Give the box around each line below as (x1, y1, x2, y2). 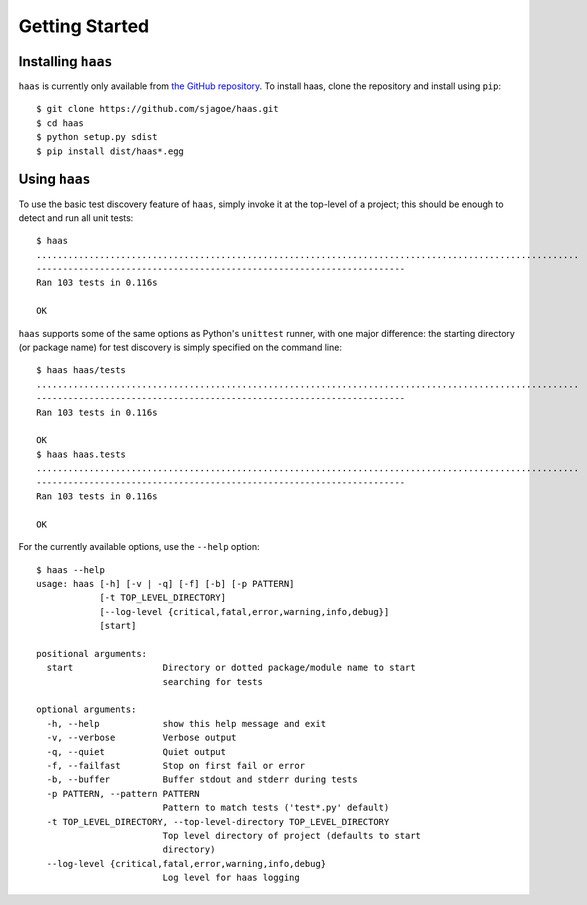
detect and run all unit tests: (18, 211, 134, 224)
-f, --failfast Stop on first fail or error (46, 760, 305, 771)
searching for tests (162, 676, 264, 687)
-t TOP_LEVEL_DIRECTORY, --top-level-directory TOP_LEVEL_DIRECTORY (46, 816, 390, 827)
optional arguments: (36, 704, 137, 715)
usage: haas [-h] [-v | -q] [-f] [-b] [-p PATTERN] (36, 578, 295, 589)
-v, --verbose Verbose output (46, 732, 237, 744)
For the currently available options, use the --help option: (18, 541, 260, 553)
